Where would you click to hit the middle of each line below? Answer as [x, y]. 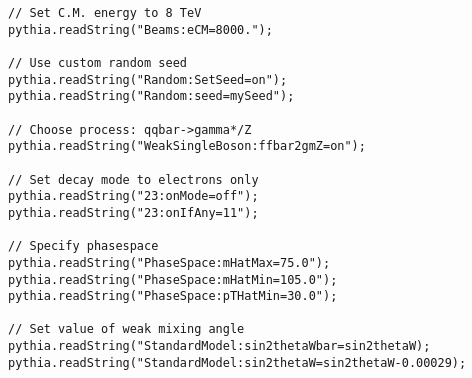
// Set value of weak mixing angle [126, 329]
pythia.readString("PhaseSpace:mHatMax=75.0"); [169, 262]
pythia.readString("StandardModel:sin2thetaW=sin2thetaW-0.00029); [237, 362]
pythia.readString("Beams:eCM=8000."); [140, 29]
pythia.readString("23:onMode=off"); [133, 196]
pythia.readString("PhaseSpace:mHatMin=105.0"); [173, 279]
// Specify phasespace [83, 246]
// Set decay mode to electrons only [133, 179]
